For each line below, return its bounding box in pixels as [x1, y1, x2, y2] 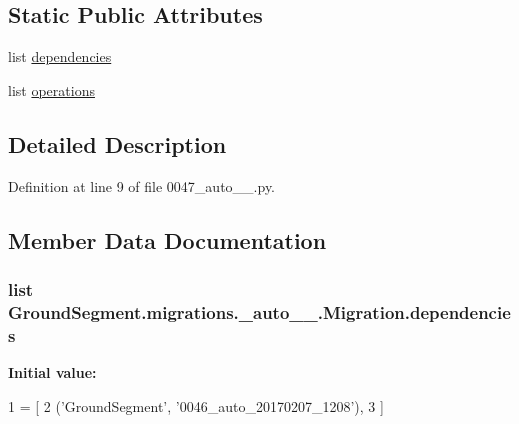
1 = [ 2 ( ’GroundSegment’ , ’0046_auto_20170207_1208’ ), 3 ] [8, 395, 384, 416]
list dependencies [8, 46, 112, 67]
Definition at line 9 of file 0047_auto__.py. [8, 175, 276, 196]
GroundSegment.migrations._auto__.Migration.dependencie [8, 299, 511, 324]
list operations [8, 79, 95, 100]
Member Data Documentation [8, 224, 327, 255]
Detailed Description [8, 128, 227, 159]
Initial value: [8, 362, 97, 383]
